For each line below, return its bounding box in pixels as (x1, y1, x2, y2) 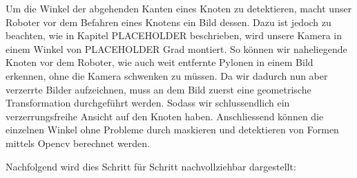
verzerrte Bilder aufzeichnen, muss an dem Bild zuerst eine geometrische (6, 82, 311, 96)
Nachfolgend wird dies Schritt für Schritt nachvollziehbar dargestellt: (6, 159, 296, 173)
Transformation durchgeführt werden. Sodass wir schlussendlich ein (6, 96, 290, 110)
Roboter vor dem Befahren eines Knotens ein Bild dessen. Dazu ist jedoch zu (6, 14, 331, 29)
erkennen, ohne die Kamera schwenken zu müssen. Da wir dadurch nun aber (6, 68, 328, 82)
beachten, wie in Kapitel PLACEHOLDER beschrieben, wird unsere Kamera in (6, 28, 342, 43)
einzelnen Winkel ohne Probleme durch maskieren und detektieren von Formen (6, 122, 339, 137)
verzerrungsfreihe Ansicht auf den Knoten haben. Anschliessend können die (6, 109, 324, 123)
